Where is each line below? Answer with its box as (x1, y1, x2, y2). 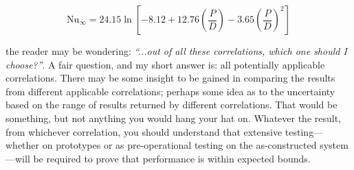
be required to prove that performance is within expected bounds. (33, 151, 311, 165)
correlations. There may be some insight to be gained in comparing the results (5, 71, 335, 85)
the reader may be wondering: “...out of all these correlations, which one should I (5, 44, 347, 58)
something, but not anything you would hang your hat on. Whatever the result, (5, 110, 341, 125)
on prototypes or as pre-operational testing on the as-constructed (42, 138, 317, 152)
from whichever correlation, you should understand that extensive (5, 124, 283, 138)
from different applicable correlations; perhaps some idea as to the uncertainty (5, 84, 335, 98)
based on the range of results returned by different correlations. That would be (5, 97, 338, 112)
